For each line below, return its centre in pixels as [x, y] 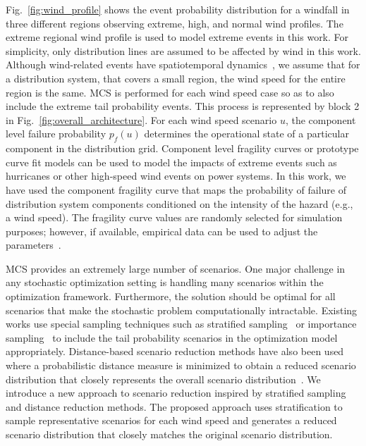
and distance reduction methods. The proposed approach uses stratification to [174, 406]
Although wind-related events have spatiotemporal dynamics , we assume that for [183, 64]
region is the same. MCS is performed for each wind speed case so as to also [170, 92]
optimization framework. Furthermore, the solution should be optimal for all [171, 296]
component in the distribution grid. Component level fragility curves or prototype [182, 148]
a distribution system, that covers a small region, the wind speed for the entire [176, 78]
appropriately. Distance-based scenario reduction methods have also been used [175, 351]
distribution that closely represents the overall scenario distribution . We [163, 379]
